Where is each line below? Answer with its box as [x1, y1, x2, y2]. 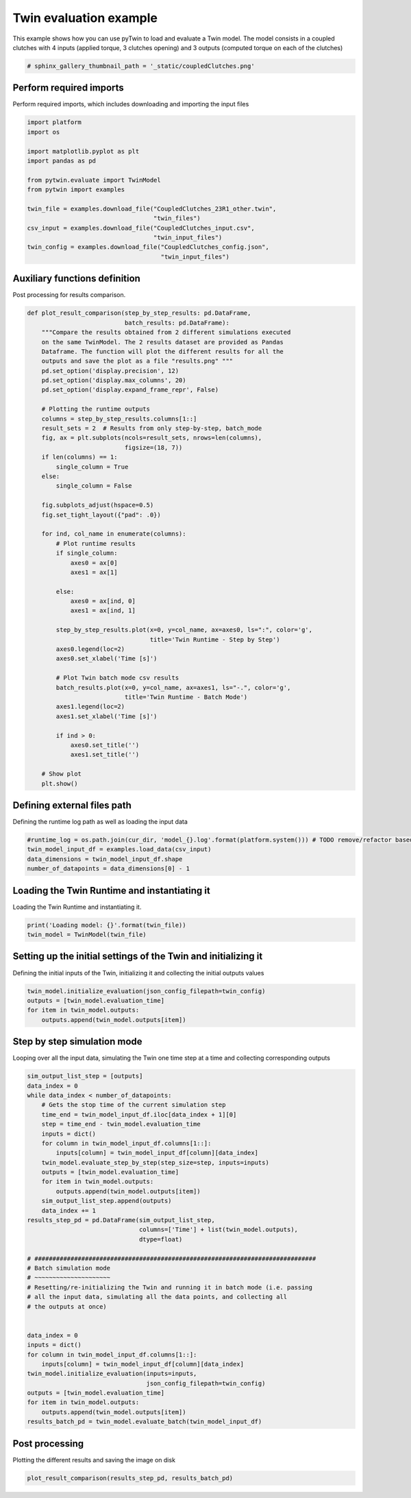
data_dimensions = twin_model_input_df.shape [27, 855, 183, 863]
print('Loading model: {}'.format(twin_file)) [27, 921, 186, 929]
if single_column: [55, 549, 118, 557]
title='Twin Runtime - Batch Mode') [124, 693, 248, 701]
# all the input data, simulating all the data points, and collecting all [27, 1293, 288, 1301]
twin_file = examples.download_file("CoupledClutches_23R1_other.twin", [27, 204, 277, 213]
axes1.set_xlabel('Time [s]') [55, 712, 158, 720]
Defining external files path [12, 799, 132, 811]
